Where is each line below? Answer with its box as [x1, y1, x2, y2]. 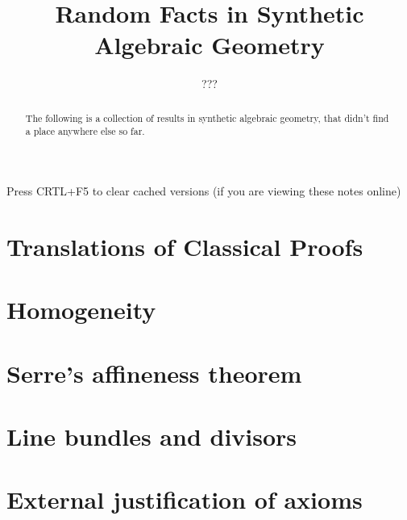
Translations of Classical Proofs [6, 229, 363, 262]
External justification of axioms [6, 483, 363, 516]
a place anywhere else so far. [25, 124, 145, 138]
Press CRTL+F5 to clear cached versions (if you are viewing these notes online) [6, 182, 401, 199]
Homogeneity [6, 293, 156, 326]
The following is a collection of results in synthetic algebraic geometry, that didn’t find [25, 111, 389, 124]
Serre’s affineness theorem [6, 356, 302, 389]
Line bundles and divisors [6, 419, 297, 452]
